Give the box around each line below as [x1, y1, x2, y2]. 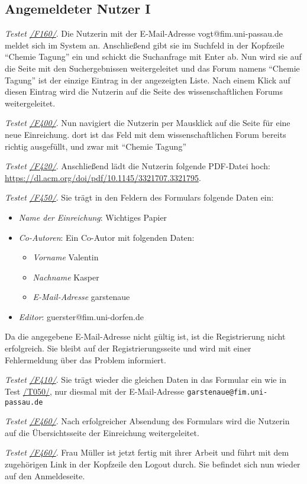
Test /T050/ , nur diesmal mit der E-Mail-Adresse [5, 385, 185, 397]
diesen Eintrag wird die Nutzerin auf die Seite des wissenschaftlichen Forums [5, 85, 283, 98]
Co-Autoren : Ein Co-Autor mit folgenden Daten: [18, 231, 195, 243]
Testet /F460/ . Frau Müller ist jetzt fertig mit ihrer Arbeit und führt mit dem [5, 446, 289, 459]
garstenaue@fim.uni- [187, 388, 268, 396]
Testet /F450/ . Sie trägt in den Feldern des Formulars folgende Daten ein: [5, 191, 274, 204]
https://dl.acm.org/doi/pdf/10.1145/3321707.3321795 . [5, 171, 201, 183]
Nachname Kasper [33, 270, 99, 283]
